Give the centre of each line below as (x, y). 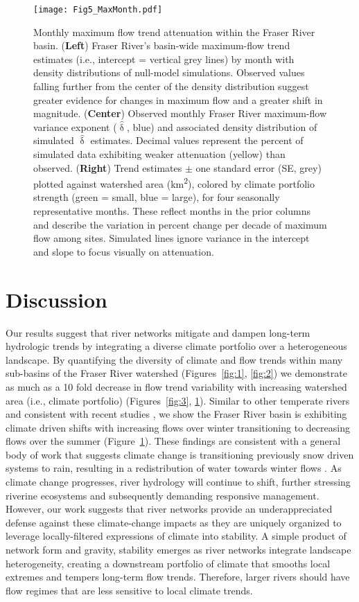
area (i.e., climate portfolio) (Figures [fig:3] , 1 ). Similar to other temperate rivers (178, 400)
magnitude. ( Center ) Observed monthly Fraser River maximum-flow (180, 113)
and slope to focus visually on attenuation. (124, 251)
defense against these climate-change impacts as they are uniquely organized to (174, 522)
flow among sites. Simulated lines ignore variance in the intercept (172, 238)
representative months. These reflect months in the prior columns (172, 211)
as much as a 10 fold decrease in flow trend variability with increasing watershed (176, 386)
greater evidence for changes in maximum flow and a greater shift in (178, 99)
